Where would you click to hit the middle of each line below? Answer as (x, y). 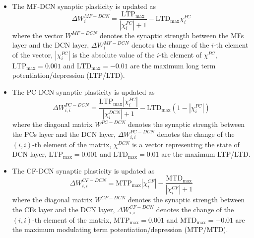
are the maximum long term (173, 65)
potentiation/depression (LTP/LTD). (68, 75)
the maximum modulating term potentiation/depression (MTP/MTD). (120, 229)
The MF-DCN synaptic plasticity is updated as (84, 6)
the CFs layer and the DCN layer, (63, 209)
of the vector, (32, 54)
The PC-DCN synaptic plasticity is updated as (83, 91)
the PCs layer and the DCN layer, (64, 134)
